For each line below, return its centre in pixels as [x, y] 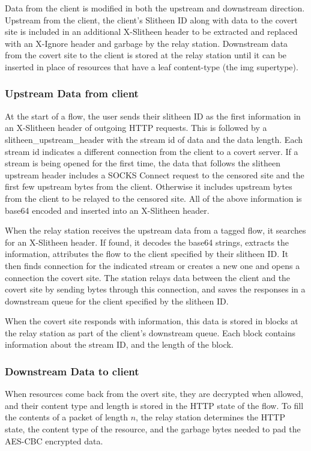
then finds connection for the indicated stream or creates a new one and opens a [152, 265]
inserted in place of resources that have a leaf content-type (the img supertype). [152, 66]
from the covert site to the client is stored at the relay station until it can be [146, 55]
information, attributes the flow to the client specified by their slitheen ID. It [147, 254]
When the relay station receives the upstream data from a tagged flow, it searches [155, 230]
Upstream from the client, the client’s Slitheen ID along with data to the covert [151, 20]
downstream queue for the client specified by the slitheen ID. [117, 301]
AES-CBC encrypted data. [54, 440]
